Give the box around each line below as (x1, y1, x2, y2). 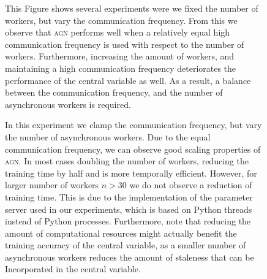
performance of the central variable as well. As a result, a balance (5, 74, 251, 86)
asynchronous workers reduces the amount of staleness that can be (5, 250, 254, 263)
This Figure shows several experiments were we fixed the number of (5, 2, 258, 14)
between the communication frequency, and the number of (5, 86, 223, 99)
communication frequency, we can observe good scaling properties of (5, 142, 261, 155)
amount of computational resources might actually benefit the (5, 226, 237, 239)
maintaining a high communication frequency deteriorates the (5, 61, 236, 74)
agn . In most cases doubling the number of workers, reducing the (5, 155, 249, 167)
